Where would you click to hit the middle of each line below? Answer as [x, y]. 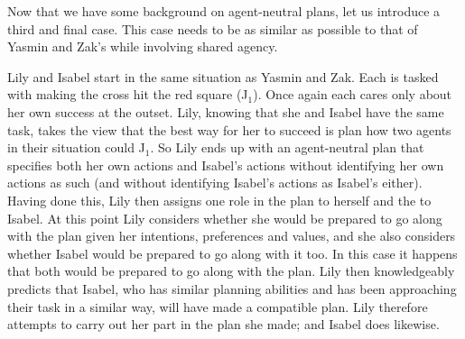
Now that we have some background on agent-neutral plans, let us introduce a [224, 11]
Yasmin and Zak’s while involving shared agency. [143, 46]
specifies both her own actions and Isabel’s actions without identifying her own [226, 165]
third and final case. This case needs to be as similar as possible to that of [213, 28]
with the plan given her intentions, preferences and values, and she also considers [232, 236]
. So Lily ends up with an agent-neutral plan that [287, 147]
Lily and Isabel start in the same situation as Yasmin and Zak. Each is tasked [223, 76]
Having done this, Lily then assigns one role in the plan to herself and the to [219, 200]
